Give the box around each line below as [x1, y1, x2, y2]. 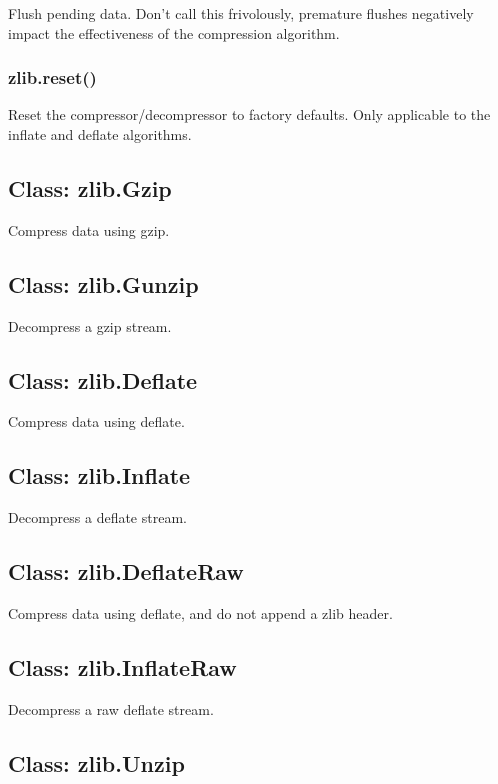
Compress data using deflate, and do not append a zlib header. [8, 602, 393, 623]
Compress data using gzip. [8, 219, 170, 240]
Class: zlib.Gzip [8, 172, 172, 203]
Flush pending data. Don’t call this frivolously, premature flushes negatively [8, 3, 474, 23]
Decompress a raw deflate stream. [8, 698, 214, 719]
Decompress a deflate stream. [8, 507, 187, 528]
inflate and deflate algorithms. [8, 124, 192, 144]
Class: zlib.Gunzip [8, 268, 199, 299]
